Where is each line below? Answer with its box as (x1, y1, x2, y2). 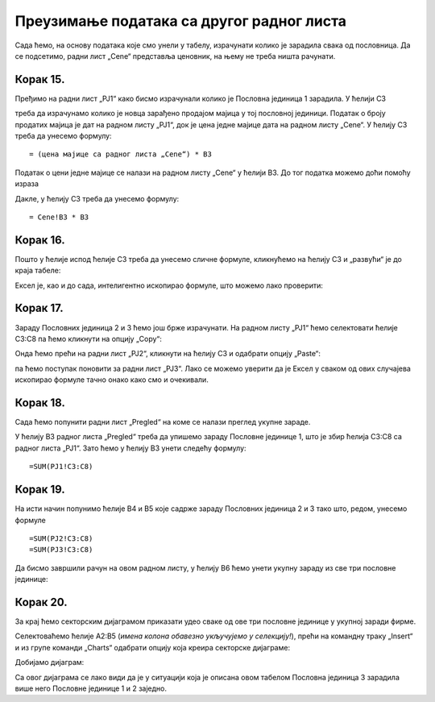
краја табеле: (14, 266, 61, 276)
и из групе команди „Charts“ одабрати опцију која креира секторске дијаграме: (14, 642, 290, 652)
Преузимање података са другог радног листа (14, 12, 346, 30)
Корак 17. (14, 301, 64, 315)
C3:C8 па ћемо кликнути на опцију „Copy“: (14, 334, 163, 343)
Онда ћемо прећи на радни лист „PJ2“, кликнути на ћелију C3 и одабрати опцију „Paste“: (14, 349, 321, 359)
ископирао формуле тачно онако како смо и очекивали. (14, 375, 209, 384)
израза (14, 179, 39, 189)
